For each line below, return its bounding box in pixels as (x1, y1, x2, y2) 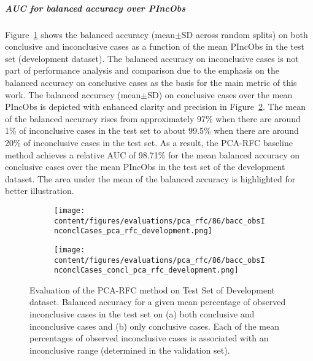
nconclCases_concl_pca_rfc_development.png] (54, 266, 239, 275)
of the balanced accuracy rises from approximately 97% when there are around (5, 112, 301, 125)
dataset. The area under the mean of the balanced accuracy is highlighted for (5, 172, 296, 185)
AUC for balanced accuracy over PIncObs (5, 1, 186, 14)
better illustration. (5, 184, 74, 197)
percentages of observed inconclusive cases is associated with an (29, 332, 269, 344)
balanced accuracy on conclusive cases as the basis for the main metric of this (5, 76, 297, 88)
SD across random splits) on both (181, 28, 308, 41)
